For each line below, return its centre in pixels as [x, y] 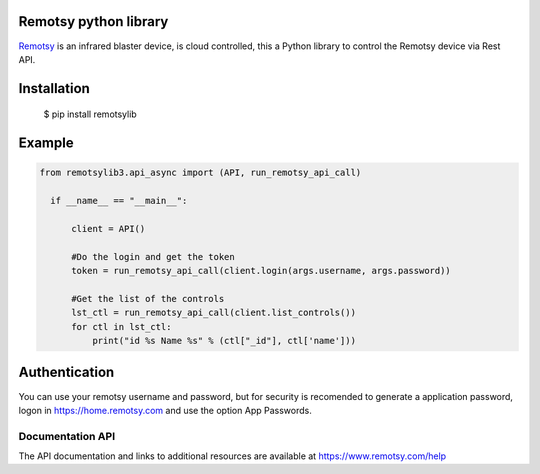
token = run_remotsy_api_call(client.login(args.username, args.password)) [261, 271]
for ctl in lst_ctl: [121, 326]
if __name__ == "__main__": [119, 201]
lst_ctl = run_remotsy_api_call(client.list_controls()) [214, 313]
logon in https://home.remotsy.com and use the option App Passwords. [165, 410]
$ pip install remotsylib [90, 114]
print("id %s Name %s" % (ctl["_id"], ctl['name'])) [224, 340]
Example [46, 143]
